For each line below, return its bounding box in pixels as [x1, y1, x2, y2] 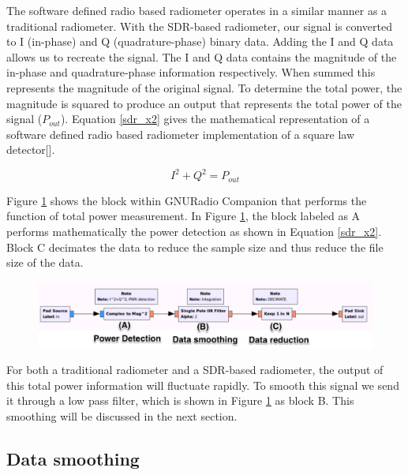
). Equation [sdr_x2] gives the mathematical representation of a [60, 110, 370, 127]
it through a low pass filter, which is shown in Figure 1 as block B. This [6, 392, 354, 409]
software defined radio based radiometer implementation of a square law [6, 125, 355, 142]
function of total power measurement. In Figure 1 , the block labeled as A [6, 208, 361, 224]
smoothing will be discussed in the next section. [6, 407, 238, 424]
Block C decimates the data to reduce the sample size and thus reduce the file [6, 238, 384, 255]
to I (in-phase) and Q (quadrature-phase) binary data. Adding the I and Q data [6, 33, 394, 50]
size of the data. [6, 254, 84, 271]
